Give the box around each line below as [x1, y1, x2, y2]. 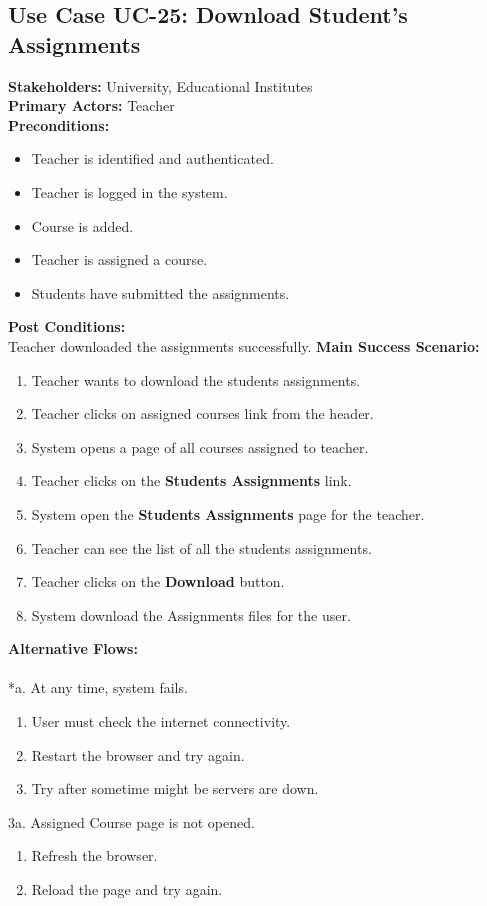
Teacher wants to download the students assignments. [31, 369, 361, 390]
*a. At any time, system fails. [8, 677, 188, 698]
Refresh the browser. [31, 845, 158, 866]
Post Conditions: [8, 316, 126, 337]
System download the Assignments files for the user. [31, 604, 351, 625]
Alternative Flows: [8, 638, 138, 659]
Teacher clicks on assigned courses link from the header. [31, 403, 374, 424]
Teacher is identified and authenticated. [31, 148, 274, 169]
